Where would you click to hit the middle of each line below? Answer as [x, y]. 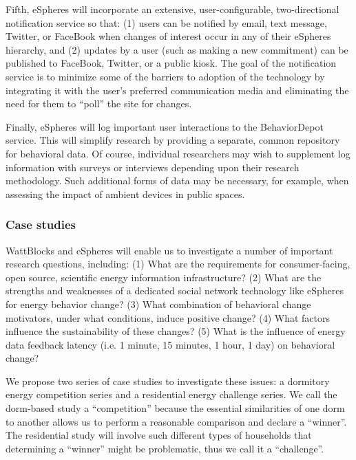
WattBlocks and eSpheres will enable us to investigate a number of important [169, 250]
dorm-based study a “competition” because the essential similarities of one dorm [175, 408]
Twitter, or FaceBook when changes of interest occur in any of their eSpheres [168, 36]
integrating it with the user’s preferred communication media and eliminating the [177, 90]
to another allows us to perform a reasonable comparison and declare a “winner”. [176, 421]
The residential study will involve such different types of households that [159, 435]
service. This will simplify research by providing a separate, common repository [173, 140]
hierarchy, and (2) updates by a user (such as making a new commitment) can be [177, 49]
